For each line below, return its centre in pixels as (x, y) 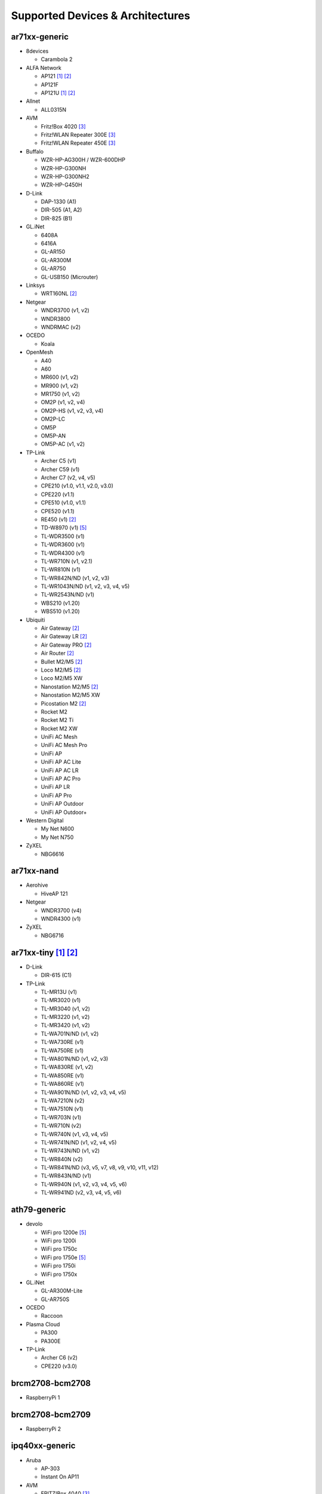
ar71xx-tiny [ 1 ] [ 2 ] (44, 952)
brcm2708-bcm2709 (51, 1414)
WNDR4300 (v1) (61, 919)
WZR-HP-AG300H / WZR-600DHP (83, 160)
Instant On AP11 (60, 1477)
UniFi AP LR (55, 787)
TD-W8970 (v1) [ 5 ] (64, 528)
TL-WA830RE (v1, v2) (67, 1067)
